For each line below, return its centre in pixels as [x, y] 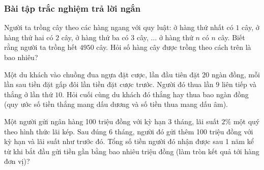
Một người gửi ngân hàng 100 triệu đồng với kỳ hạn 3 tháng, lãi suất [112, 121]
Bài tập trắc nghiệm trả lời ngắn [72, 8]
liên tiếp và [239, 84]
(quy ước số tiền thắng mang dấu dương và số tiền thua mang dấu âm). [116, 104]
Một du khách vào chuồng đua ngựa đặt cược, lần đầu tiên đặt [102, 74]
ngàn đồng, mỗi [236, 74]
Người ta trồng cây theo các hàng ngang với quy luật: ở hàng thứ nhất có [119, 27]
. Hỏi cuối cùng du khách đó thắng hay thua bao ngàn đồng [155, 94]
